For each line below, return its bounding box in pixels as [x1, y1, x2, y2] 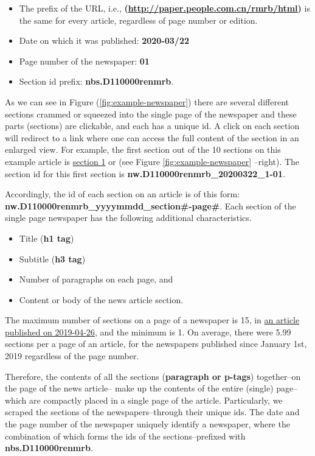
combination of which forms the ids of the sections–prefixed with [5, 429, 246, 442]
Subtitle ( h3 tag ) [19, 252, 86, 265]
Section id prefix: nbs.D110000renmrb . [19, 75, 174, 88]
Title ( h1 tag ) [19, 231, 74, 244]
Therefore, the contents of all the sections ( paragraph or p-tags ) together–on [5, 370, 301, 382]
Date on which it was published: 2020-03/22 [19, 34, 190, 47]
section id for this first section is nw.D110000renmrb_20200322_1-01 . [5, 167, 285, 180]
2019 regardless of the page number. [5, 349, 139, 362]
